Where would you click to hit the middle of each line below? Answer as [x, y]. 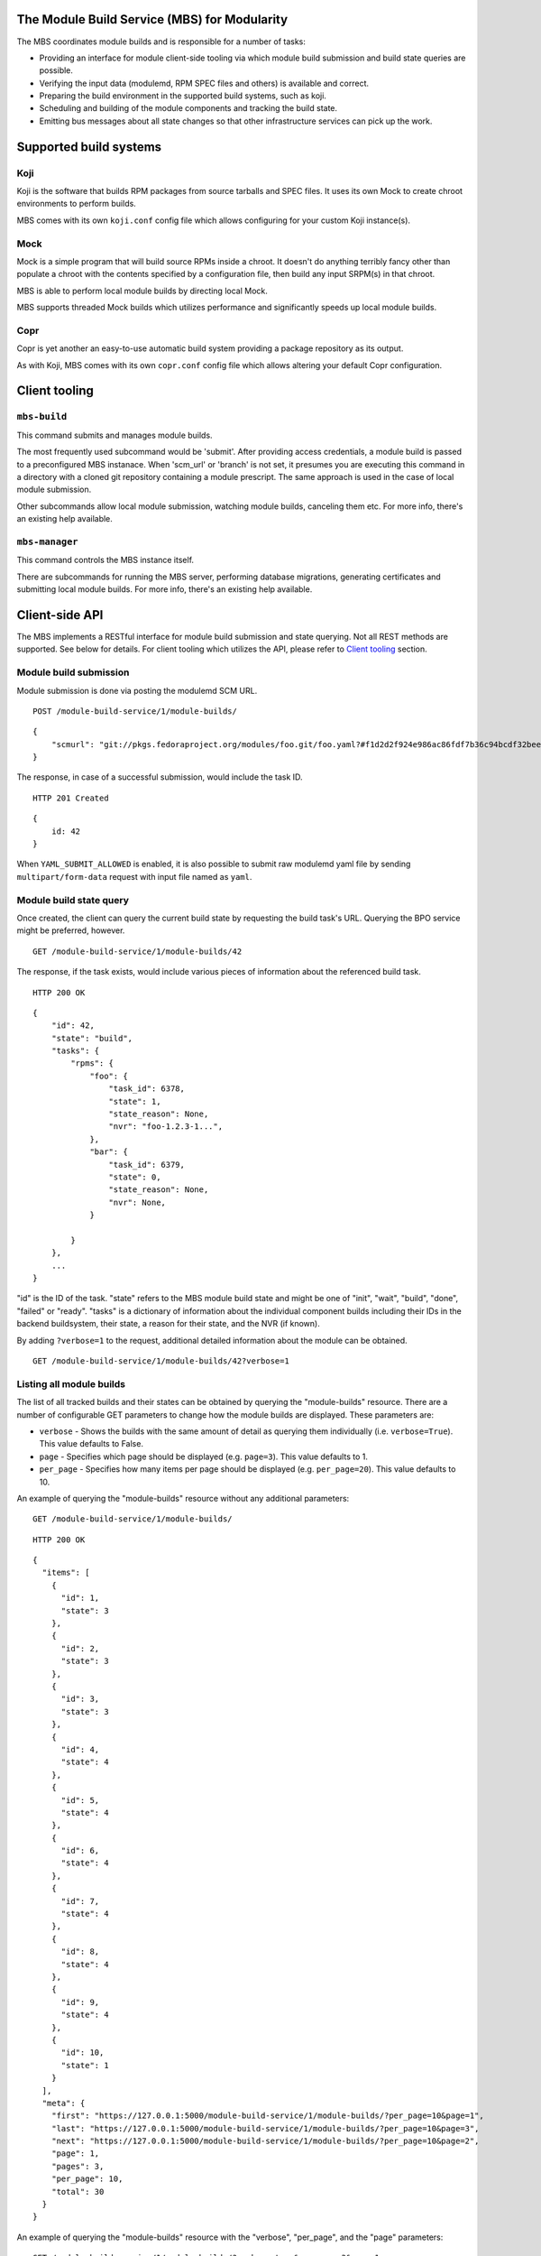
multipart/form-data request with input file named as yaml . [134, 876]
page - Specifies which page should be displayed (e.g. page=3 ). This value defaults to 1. [204, 1456]
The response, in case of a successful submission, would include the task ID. [160, 777]
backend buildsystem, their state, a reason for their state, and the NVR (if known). [168, 1324]
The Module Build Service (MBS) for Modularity [152, 19]
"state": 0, [135, 1177]
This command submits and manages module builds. [115, 435]
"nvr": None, [138, 1202]
